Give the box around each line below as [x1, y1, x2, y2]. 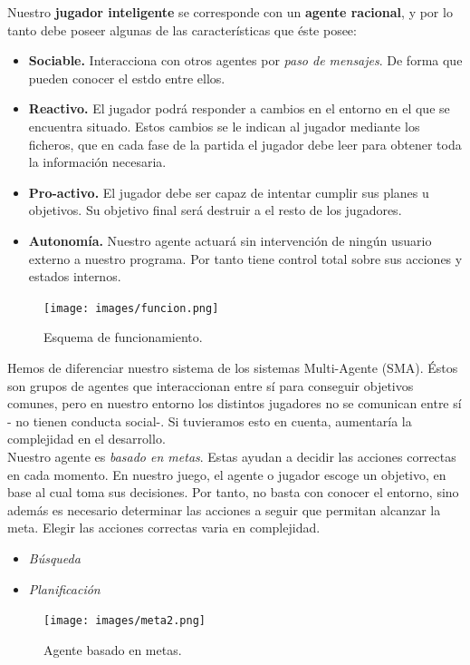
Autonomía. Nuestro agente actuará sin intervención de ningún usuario [28, 230, 432, 249]
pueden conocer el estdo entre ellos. [28, 68, 225, 87]
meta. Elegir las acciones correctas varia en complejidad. [7, 518, 321, 537]
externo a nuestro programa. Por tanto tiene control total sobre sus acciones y [28, 249, 463, 268]
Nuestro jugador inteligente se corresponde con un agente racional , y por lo [7, 3, 453, 21]
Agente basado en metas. [43, 640, 182, 659]
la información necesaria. [28, 152, 167, 171]
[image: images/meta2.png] [43, 614, 206, 628]
